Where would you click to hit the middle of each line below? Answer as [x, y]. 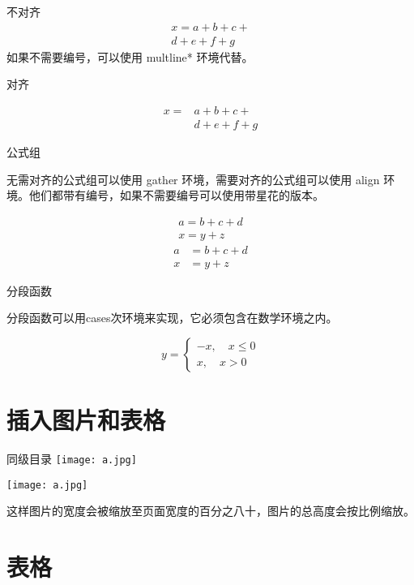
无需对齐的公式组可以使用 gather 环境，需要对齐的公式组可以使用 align [193, 179]
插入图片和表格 [86, 420]
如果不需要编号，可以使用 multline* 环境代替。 [130, 56]
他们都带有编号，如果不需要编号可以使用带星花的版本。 [176, 195]
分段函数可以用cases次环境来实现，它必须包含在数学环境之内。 [172, 318]
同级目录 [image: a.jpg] [72, 459]
